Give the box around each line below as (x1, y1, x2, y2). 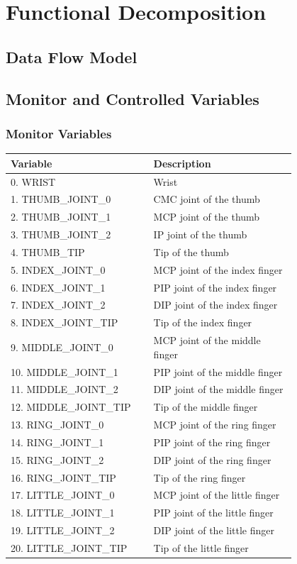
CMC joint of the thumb (153, 192, 260, 206)
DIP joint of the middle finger (153, 382, 284, 397)
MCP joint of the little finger (153, 487, 280, 502)
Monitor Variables (6, 124, 112, 142)
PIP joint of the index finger (153, 280, 277, 294)
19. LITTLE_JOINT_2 (11, 523, 115, 538)
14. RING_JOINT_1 (11, 434, 104, 449)
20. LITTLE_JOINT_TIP (11, 540, 128, 555)
